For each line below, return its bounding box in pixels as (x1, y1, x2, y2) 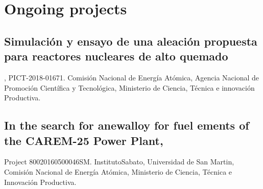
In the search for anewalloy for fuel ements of (4, 117, 249, 133)
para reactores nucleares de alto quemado (4, 48, 228, 64)
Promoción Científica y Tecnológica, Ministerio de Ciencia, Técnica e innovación (4, 82, 255, 93)
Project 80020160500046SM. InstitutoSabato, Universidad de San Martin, (4, 156, 234, 167)
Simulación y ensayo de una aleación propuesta (4, 33, 257, 49)
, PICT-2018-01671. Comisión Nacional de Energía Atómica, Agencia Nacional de (4, 72, 259, 82)
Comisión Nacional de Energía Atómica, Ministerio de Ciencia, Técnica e (4, 166, 232, 177)
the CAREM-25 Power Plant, (4, 132, 163, 148)
